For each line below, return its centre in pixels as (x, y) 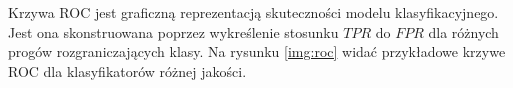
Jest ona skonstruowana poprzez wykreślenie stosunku (173, 31)
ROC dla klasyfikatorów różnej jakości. (127, 70)
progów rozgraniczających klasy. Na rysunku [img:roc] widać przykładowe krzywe (257, 51)
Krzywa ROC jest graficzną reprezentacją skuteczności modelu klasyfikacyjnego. (253, 12)
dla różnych (463, 31)
